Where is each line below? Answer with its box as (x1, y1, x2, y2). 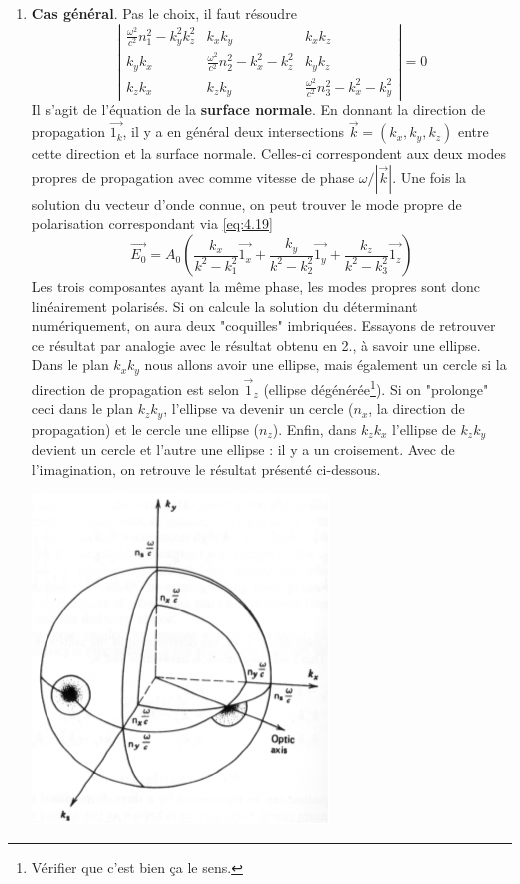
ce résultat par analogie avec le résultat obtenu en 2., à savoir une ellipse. (31, 334, 481, 355)
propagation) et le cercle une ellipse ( (31, 418, 260, 439)
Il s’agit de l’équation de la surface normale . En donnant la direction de (31, 99, 486, 120)
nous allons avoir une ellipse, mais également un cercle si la (144, 354, 507, 375)
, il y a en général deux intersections (122, 121, 345, 142)
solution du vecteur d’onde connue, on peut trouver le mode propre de (31, 193, 462, 214)
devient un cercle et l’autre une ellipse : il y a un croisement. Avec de (31, 439, 455, 460)
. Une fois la (392, 166, 467, 187)
